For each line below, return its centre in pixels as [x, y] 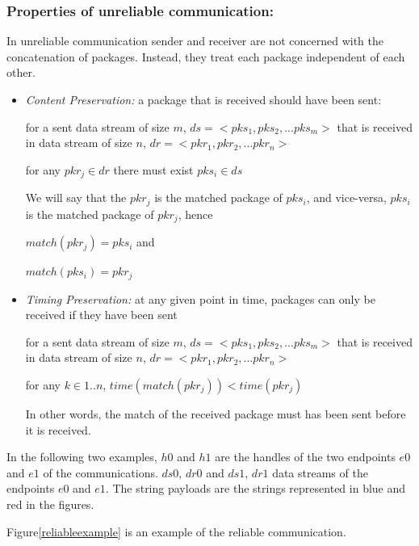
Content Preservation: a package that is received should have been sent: [203, 99]
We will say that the [76, 197]
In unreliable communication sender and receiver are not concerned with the [195, 41]
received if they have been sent [101, 315]
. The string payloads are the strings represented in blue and [256, 488]
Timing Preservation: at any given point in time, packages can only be [200, 298]
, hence [195, 214]
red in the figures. [50, 504]
